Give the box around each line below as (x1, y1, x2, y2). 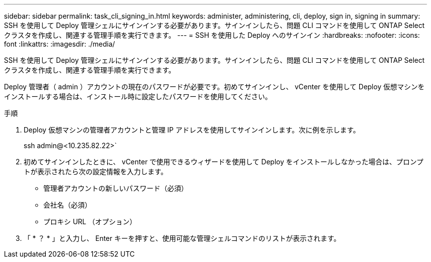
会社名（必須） (43, 201, 92, 209)
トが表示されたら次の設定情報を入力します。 (24, 167, 168, 176)
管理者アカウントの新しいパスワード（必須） (43, 184, 188, 192)
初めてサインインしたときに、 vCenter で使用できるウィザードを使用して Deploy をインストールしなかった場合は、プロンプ (24, 157, 424, 166)
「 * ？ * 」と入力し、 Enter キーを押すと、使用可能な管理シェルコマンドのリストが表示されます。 (24, 234, 340, 242)
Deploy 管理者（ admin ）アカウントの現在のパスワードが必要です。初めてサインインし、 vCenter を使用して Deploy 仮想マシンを (4, 82, 425, 91)
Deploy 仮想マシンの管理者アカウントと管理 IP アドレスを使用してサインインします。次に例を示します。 (24, 126, 360, 134)
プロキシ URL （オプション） (43, 217, 137, 226)
